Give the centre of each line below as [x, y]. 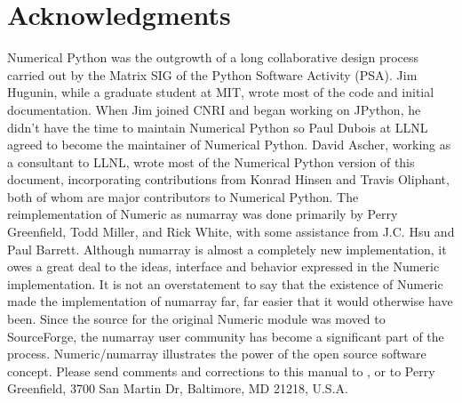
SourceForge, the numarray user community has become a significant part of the [226, 336]
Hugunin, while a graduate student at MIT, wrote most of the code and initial [221, 92]
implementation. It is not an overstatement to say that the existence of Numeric [225, 283]
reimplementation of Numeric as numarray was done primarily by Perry [203, 214]
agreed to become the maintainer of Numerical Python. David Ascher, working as [229, 145]
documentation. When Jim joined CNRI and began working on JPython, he [214, 109]
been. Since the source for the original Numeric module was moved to [196, 319]
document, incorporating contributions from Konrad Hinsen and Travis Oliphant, [228, 179]
